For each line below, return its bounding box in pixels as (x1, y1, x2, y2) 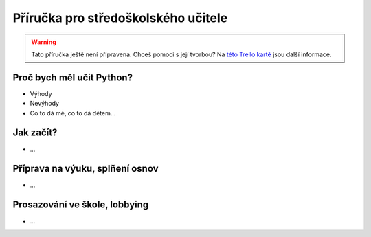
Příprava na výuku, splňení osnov (12, 163, 159, 174)
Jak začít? (12, 127, 58, 139)
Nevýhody (30, 100, 60, 108)
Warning (31, 38, 56, 46)
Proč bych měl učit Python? (12, 71, 133, 83)
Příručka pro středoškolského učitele (12, 10, 228, 25)
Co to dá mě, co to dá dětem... (30, 109, 116, 117)
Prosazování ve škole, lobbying (12, 199, 149, 211)
